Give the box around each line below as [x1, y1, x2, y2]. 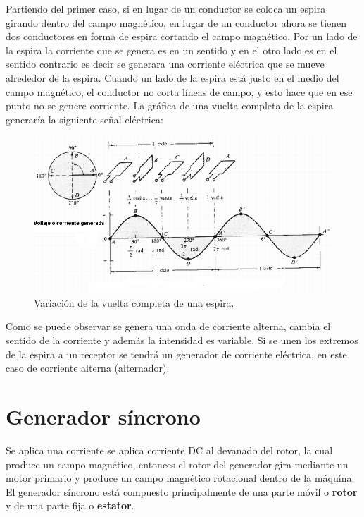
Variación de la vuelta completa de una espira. [34, 295, 234, 310]
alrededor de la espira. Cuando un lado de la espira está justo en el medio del [6, 70, 339, 85]
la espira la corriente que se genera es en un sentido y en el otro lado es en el [6, 42, 337, 57]
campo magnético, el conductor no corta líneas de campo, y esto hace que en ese [6, 84, 353, 99]
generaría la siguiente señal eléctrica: [6, 111, 163, 126]
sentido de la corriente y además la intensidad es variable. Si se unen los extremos [6, 333, 358, 347]
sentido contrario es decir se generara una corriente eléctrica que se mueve [6, 56, 325, 71]
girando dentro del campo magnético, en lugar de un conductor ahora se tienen [6, 15, 347, 30]
